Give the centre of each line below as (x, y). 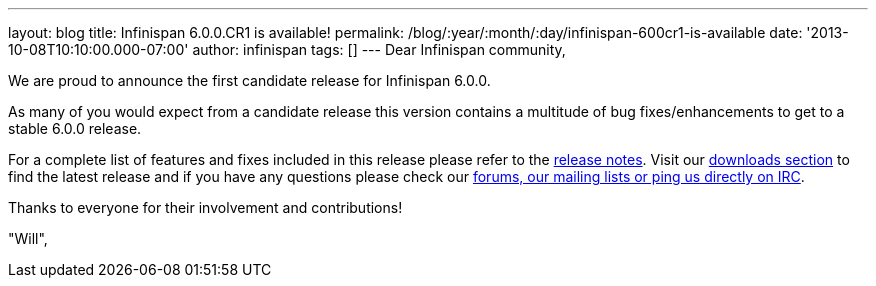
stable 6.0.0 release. (75, 128)
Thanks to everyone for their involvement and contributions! (205, 207)
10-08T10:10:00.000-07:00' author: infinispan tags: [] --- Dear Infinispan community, (287, 49)
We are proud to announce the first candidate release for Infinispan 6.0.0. (249, 80)
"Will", (28, 238)
